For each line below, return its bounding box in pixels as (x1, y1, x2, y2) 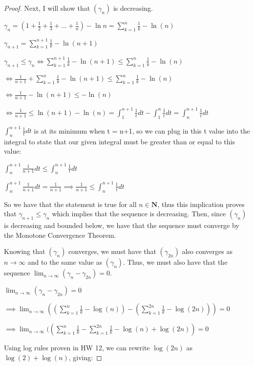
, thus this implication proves (157, 199, 245, 209)
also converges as (182, 246, 233, 256)
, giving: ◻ (68, 352, 102, 362)
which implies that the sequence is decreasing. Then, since (52, 208, 226, 219)
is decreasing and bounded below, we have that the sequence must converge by (4, 220, 239, 230)
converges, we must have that (68, 246, 156, 256)
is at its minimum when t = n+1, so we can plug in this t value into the (34, 125, 250, 136)
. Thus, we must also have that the (123, 257, 228, 267)
